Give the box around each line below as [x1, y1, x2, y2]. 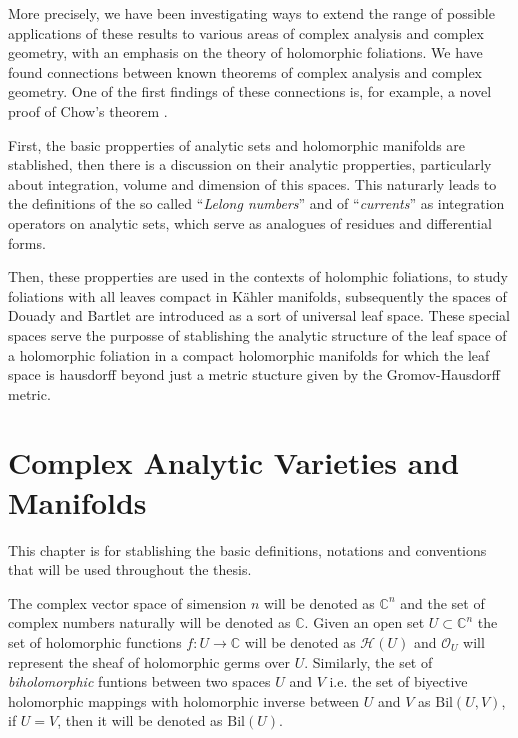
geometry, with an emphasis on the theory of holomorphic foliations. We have [8, 42, 483, 63]
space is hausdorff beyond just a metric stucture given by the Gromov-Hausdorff [8, 364, 500, 385]
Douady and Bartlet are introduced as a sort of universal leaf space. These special [8, 305, 510, 326]
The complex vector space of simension [8, 592, 247, 613]
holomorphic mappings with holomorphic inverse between [8, 690, 360, 711]
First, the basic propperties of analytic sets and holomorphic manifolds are [8, 134, 466, 155]
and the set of [400, 592, 485, 613]
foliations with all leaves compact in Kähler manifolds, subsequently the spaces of [8, 285, 507, 306]
